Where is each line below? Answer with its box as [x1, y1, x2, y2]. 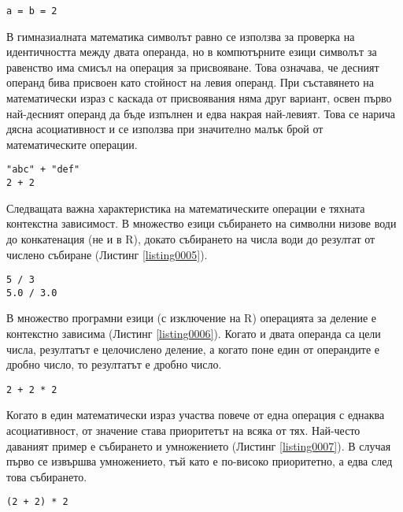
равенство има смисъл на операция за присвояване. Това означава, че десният [6, 58, 379, 75]
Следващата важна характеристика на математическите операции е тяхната [6, 199, 365, 216]
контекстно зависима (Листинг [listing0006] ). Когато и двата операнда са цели [6, 325, 381, 341]
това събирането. [6, 468, 87, 484]
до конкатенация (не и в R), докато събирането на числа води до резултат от [6, 230, 375, 247]
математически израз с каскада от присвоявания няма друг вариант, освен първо [6, 90, 392, 106]
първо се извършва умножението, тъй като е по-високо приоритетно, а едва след [6, 453, 393, 469]
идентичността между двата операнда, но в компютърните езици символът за [6, 43, 377, 60]
